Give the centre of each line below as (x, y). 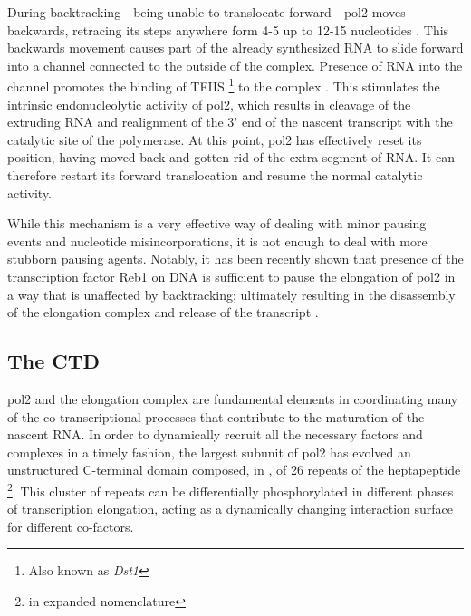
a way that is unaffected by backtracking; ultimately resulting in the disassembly (231, 294)
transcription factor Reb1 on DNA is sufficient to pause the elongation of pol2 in (231, 276)
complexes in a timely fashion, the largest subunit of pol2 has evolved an (209, 452)
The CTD (54, 361)
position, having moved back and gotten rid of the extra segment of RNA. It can (231, 157)
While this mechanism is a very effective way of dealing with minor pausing (217, 223)
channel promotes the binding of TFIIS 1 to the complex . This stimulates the (224, 85)
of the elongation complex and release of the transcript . (163, 312)
